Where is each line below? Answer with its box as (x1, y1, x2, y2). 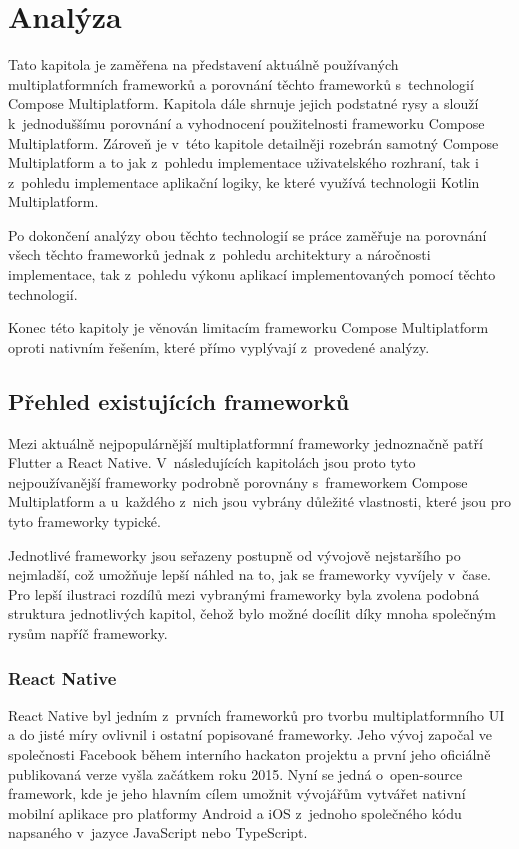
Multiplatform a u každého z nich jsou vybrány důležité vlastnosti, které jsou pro (8, 491, 511, 512)
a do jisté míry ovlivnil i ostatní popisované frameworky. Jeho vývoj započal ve (8, 724, 492, 745)
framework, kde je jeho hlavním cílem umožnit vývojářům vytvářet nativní (8, 783, 466, 804)
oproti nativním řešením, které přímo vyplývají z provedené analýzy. (8, 336, 430, 357)
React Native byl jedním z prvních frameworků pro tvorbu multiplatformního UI (8, 704, 505, 725)
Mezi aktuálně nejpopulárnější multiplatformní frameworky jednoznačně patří (8, 432, 483, 453)
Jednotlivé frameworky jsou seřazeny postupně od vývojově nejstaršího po (8, 544, 461, 565)
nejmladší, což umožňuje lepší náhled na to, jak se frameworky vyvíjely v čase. (8, 564, 491, 585)
